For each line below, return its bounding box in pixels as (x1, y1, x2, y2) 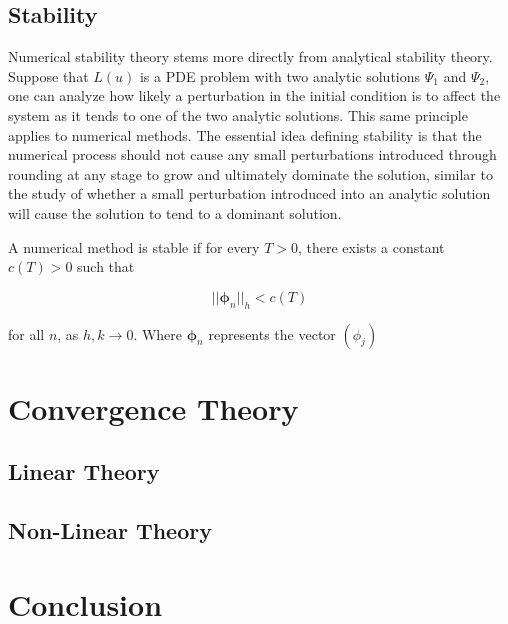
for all (8, 323, 45, 344)
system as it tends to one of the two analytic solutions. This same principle (8, 104, 468, 125)
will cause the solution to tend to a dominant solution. (8, 202, 342, 223)
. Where (133, 323, 183, 344)
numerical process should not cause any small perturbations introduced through (8, 144, 497, 165)
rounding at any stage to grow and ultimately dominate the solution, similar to (8, 163, 493, 184)
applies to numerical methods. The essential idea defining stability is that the (8, 124, 482, 145)
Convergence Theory (8, 387, 299, 428)
